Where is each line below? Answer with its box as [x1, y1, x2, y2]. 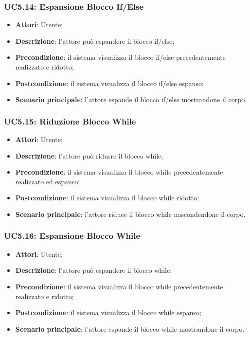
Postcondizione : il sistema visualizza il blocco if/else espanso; [15, 78, 204, 88]
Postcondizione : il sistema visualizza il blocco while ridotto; [15, 193, 199, 203]
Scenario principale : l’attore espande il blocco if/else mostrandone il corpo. [15, 94, 247, 105]
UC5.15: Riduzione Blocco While [4, 115, 136, 127]
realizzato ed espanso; [15, 176, 80, 186]
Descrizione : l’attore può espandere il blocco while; [15, 265, 172, 275]
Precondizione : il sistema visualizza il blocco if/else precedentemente [15, 52, 226, 62]
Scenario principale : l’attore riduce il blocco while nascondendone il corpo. [15, 209, 246, 219]
